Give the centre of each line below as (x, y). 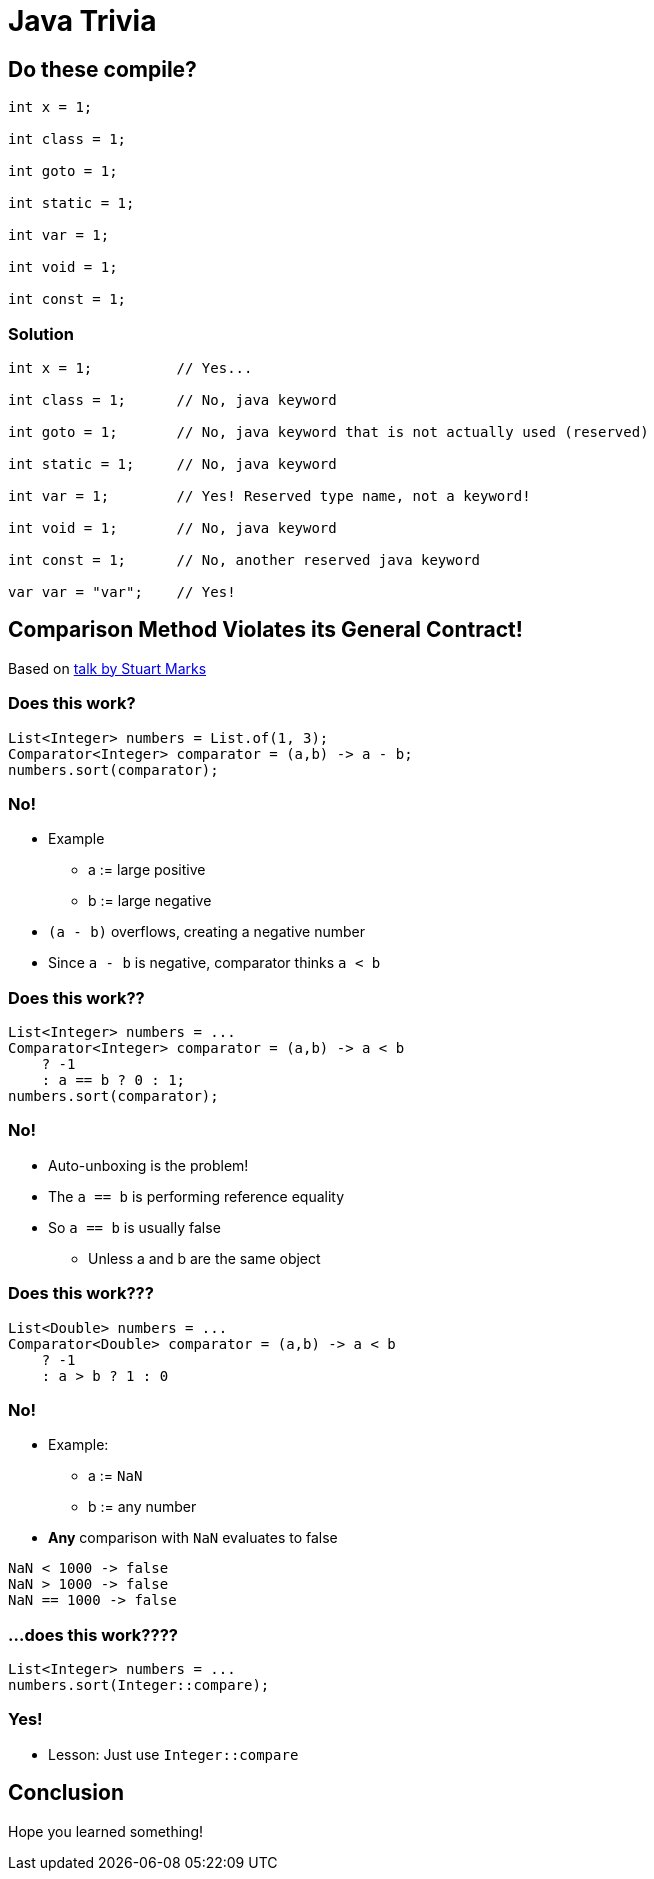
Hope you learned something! (106, 1831)
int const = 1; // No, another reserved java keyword (244, 559)
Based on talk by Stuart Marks (107, 668)
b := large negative (150, 901)
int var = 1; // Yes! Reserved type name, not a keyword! (269, 495)
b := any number (142, 1507)
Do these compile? (102, 69)
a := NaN (115, 1476)
